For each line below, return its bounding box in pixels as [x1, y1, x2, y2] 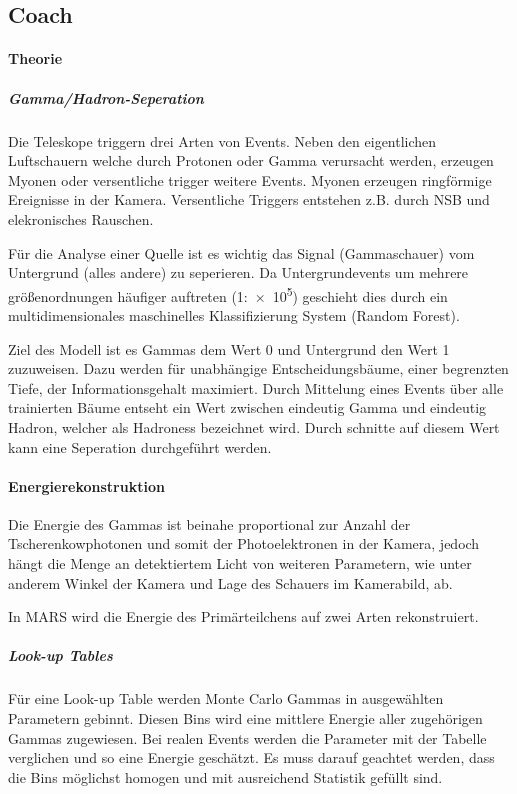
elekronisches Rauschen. [8, 208, 154, 229]
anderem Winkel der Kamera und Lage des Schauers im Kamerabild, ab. [8, 572, 453, 593]
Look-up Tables [8, 645, 113, 666]
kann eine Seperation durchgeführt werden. [8, 436, 272, 457]
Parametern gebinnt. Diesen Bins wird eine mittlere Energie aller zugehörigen [8, 708, 483, 729]
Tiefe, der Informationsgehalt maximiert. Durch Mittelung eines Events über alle [8, 377, 504, 398]
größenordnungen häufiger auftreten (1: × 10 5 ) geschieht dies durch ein [8, 282, 448, 306]
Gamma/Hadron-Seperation [8, 87, 204, 108]
